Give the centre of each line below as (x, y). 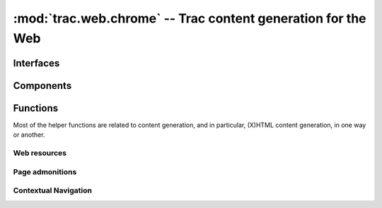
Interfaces (36, 63)
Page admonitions (45, 171)
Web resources (40, 153)
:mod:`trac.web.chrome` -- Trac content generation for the (190, 18)
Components (42, 86)
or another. (29, 135)
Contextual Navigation (52, 190)
